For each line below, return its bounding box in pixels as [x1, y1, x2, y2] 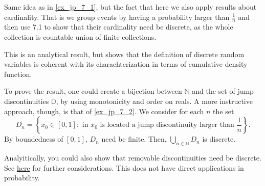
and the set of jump [192, 86, 254, 96]
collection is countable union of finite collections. [4, 32, 157, 42]
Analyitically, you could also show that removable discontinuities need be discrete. [4, 152, 261, 163]
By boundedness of [4, 134, 63, 144]
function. [4, 68, 32, 79]
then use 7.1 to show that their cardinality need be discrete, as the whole [4, 21, 233, 32]
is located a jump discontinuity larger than [100, 121, 234, 129]
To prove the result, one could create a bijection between [4, 86, 182, 96]
